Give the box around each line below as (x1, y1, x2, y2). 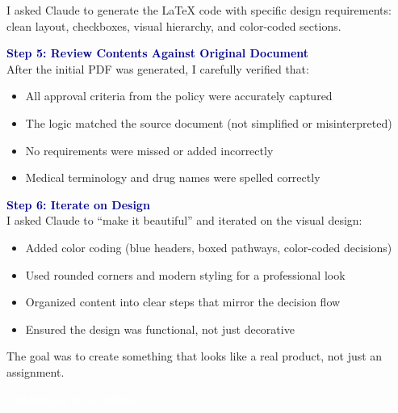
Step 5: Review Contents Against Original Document (6, 44, 309, 61)
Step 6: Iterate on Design (6, 196, 150, 213)
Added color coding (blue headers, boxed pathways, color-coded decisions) (25, 238, 392, 255)
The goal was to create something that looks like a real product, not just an (6, 348, 383, 365)
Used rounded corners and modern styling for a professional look (25, 266, 346, 283)
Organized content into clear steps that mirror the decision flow (25, 293, 341, 310)
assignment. (6, 363, 65, 380)
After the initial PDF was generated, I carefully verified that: (6, 60, 309, 77)
